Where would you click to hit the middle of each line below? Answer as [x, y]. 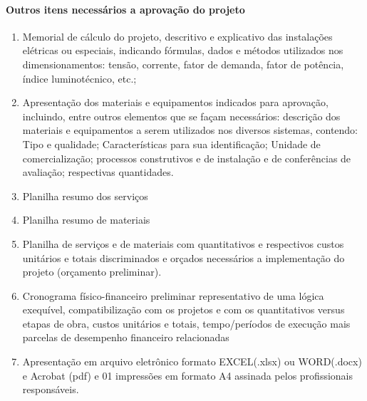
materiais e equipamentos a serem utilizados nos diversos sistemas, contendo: [190, 130]
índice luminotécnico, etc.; [79, 78]
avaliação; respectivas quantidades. [98, 172]
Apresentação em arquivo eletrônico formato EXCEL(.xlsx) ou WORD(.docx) [192, 361]
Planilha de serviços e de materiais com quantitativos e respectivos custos [183, 243]
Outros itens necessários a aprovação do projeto [125, 9]
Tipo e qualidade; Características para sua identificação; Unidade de [171, 144]
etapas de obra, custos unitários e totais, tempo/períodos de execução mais [186, 323]
